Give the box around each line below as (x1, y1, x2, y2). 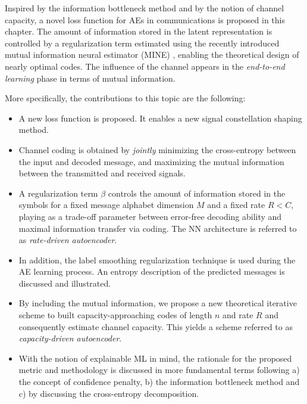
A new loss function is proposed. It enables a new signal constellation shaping (18, 111, 302, 124)
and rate (223, 309, 253, 321)
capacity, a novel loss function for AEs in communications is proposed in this (5, 13, 285, 26)
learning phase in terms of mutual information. (5, 72, 176, 84)
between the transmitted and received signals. (18, 167, 186, 179)
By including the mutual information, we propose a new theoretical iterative (18, 297, 297, 309)
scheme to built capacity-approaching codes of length (18, 309, 212, 321)
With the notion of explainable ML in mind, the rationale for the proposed (18, 352, 292, 364)
